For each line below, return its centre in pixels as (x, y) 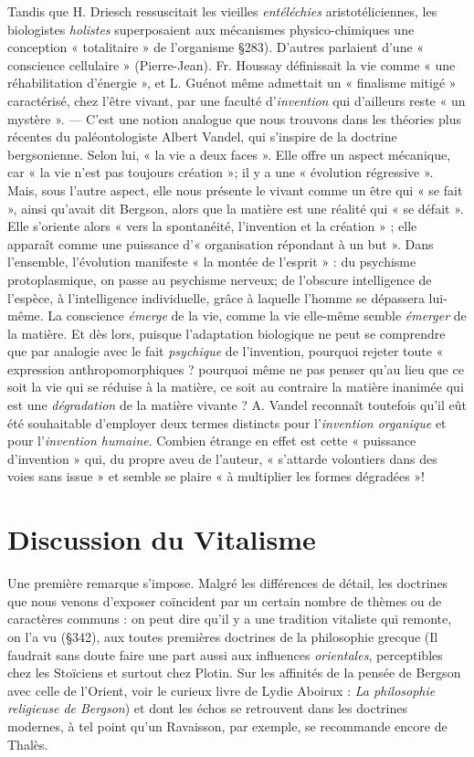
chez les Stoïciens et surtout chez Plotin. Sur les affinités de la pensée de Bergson (234, 673)
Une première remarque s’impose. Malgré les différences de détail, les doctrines (228, 583)
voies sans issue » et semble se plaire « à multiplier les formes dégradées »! (216, 476)
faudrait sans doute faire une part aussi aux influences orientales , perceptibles (225, 654)
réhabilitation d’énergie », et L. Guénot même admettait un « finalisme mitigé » (232, 83)
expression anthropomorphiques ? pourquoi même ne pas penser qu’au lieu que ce (236, 368)
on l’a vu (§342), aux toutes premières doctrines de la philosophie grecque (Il (223, 636)
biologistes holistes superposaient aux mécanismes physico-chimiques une (211, 29)
